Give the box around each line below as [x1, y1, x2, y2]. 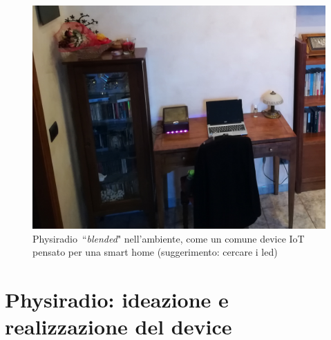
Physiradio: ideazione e [5, 285, 229, 313]
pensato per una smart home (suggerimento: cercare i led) [32, 245, 278, 259]
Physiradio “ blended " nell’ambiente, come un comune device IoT [32, 231, 305, 245]
